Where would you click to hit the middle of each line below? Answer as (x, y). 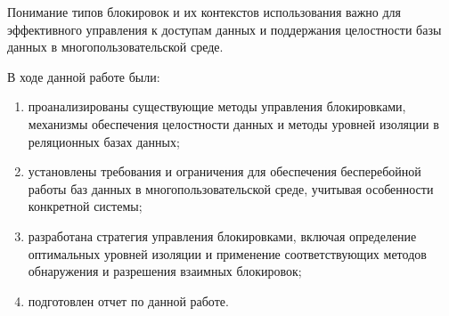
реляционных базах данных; (104, 141)
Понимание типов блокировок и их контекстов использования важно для (204, 12)
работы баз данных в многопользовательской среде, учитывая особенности (231, 188)
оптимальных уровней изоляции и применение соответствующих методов (227, 253)
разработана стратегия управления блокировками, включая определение (222, 235)
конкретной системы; (85, 206)
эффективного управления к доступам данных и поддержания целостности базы (224, 29)
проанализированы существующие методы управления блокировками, (217, 106)
